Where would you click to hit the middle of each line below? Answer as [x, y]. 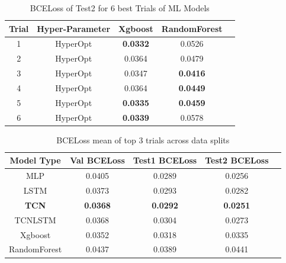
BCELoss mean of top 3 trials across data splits [143, 139]
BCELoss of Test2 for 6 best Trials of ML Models [120, 8]
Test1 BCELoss [165, 160]
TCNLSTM [35, 219]
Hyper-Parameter [74, 28]
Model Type [35, 160]
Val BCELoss [97, 160]
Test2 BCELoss [237, 160]
